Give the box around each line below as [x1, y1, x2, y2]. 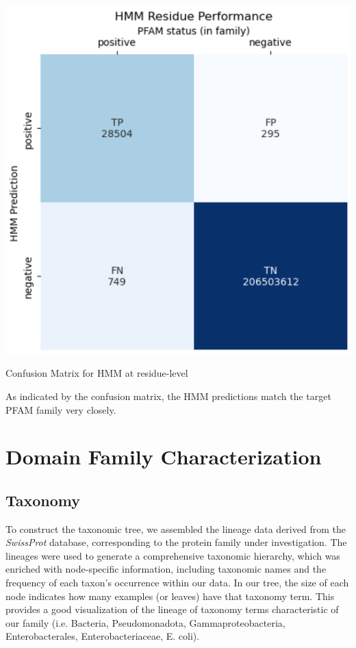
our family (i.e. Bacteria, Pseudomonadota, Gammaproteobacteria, [5, 615, 285, 630]
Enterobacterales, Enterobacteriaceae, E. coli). [5, 629, 200, 643]
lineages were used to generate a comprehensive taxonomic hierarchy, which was [5, 548, 340, 562]
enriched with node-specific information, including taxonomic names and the [5, 562, 327, 576]
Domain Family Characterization [5, 443, 322, 471]
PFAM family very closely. [5, 402, 116, 416]
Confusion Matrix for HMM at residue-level [5, 366, 188, 380]
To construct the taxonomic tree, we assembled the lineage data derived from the [5, 521, 346, 536]
